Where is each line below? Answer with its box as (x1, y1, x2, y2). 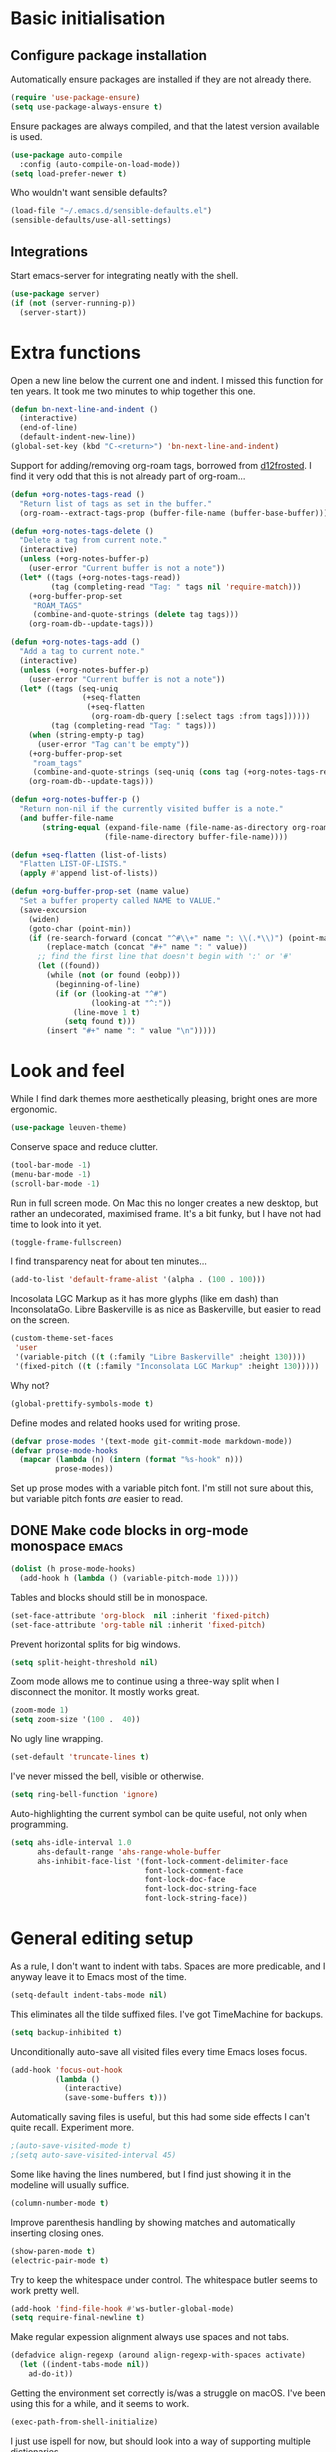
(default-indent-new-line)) (19, 432, 137, 442)
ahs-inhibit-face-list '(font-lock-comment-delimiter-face (36, 1856, 288, 1866)
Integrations (10, 243, 88, 260)
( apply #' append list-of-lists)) (19, 868, 159, 879)
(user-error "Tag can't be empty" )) (36, 739, 190, 749)
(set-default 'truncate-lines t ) (10, 1752, 150, 1762)
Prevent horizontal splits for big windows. (10, 1638, 182, 1650)
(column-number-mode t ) (10, 2198, 110, 2208)
